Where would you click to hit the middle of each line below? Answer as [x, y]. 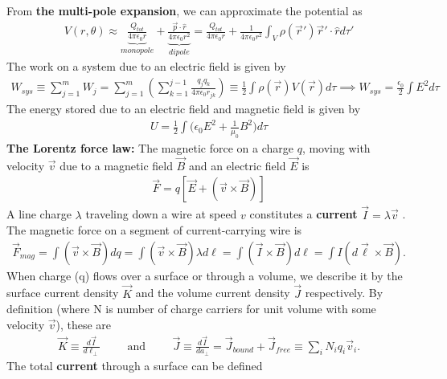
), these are [84, 324]
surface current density [63, 293]
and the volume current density [213, 293]
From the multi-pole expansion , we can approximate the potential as [185, 10]
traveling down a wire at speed [161, 214]
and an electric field [237, 165]
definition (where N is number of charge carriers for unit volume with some [191, 309]
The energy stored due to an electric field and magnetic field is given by [184, 109]
